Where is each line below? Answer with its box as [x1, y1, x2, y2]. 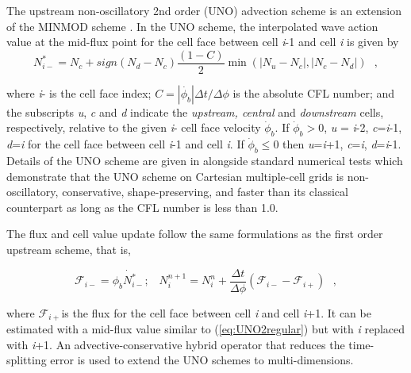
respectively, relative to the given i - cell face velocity [6, 119, 261, 136]
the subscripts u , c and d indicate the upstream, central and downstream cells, [6, 103, 384, 120]
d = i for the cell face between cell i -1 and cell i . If [6, 136, 244, 152]
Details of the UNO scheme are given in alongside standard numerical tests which [6, 152, 403, 169]
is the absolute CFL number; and [232, 84, 394, 101]
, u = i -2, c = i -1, [324, 119, 402, 136]
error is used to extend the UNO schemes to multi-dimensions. [50, 352, 354, 368]
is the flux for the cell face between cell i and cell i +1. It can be [61, 304, 371, 321]
